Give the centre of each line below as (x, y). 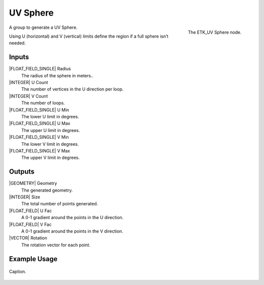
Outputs (22, 172)
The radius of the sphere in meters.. (57, 75)
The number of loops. (43, 103)
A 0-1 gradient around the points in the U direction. (72, 218)
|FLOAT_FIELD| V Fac (30, 224)
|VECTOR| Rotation (28, 238)
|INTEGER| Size (24, 197)
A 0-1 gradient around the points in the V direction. (72, 231)
